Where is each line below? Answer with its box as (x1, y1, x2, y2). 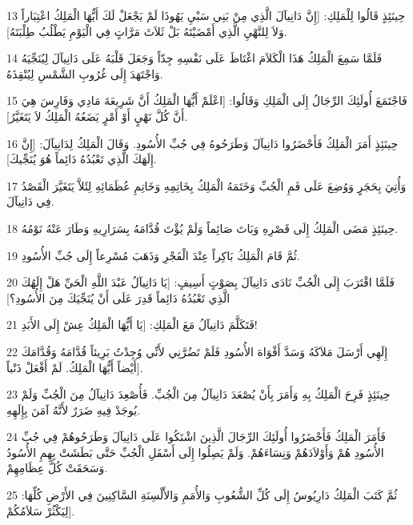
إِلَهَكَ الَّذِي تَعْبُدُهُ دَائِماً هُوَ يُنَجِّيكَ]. (6, 150, 157, 167)
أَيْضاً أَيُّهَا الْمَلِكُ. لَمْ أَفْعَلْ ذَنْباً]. (6, 359, 143, 375)
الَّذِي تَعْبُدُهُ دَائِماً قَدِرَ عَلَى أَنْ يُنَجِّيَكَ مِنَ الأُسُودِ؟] (6, 289, 231, 306)
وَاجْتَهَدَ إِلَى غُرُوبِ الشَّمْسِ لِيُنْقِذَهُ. (6, 65, 163, 82)
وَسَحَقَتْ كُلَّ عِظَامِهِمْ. (6, 459, 108, 476)
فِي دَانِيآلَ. (6, 193, 54, 210)
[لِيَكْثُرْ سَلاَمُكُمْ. (6, 502, 75, 519)
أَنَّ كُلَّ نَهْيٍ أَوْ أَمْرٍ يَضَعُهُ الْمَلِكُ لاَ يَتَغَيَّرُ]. (6, 107, 188, 124)
